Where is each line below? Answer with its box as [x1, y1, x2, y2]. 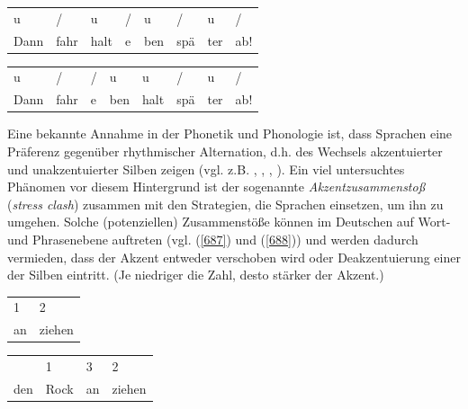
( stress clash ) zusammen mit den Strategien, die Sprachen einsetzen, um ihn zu [7, 194, 444, 213]
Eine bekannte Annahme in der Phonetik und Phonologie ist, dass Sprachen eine [7, 124, 453, 143]
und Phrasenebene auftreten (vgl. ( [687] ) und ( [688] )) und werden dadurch [7, 229, 418, 248]
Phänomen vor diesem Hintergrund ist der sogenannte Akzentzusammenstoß [7, 177, 426, 196]
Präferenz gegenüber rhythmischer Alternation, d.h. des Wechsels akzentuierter [7, 141, 443, 160]
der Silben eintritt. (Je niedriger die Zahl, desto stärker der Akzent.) [7, 265, 384, 284]
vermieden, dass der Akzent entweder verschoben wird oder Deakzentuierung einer [7, 247, 461, 266]
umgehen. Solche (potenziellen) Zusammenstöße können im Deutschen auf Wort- [7, 212, 451, 231]
